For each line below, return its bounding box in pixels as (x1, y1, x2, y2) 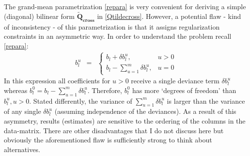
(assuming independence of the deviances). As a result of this (54, 106, 236, 116)
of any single (4, 106, 41, 116)
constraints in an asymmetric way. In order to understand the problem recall (4, 31, 232, 41)
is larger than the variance (167, 95, 245, 106)
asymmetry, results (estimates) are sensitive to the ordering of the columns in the (4, 116, 246, 126)
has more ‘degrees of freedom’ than (132, 85, 236, 95)
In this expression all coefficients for (4, 76, 110, 86)
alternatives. (4, 144, 40, 154)
